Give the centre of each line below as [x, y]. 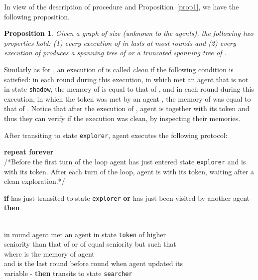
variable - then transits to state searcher [68, 273]
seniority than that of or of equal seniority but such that [90, 244]
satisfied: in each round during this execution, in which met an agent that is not [126, 79]
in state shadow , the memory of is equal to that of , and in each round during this [129, 89]
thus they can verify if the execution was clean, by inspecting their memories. [122, 118]
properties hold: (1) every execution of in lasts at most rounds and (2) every [120, 43]
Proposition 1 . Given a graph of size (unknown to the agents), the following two [129, 33]
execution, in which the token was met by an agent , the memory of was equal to [128, 98]
